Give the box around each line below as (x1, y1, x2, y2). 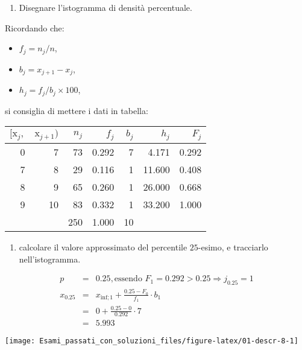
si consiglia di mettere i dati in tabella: (5, 104, 148, 116)
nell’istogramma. (19, 252, 81, 265)
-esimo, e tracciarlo (198, 241, 268, 253)
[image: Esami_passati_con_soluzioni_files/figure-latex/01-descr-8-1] (5, 337, 298, 346)
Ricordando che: (5, 21, 64, 34)
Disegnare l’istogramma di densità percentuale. (19, 1, 192, 13)
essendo (114, 275, 142, 284)
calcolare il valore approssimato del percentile (19, 241, 187, 253)
